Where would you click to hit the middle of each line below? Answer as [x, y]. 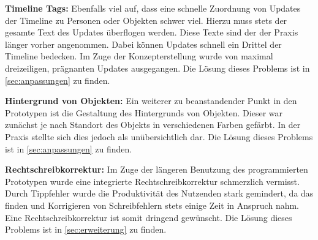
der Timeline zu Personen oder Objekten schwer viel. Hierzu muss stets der [146, 20]
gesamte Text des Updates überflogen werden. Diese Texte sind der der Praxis [152, 32]
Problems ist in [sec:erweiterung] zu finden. [86, 229]
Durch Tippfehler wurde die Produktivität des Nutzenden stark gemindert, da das [159, 193]
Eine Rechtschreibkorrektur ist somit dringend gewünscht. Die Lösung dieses [149, 217]
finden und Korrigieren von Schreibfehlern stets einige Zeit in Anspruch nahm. [152, 205]
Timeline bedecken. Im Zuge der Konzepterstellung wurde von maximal [139, 56]
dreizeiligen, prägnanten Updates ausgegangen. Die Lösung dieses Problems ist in [157, 68]
